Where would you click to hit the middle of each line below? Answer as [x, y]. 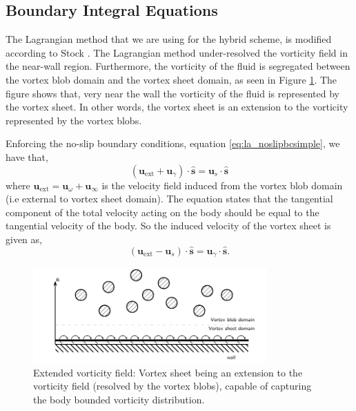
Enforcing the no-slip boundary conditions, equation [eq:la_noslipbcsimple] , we [173, 143]
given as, [24, 239]
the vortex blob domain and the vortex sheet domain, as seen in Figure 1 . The [171, 79]
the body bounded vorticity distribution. [119, 400]
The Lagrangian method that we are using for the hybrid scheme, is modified [169, 39]
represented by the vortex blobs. [74, 120]
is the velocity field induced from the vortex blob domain [222, 185]
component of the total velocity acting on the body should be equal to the [162, 212]
